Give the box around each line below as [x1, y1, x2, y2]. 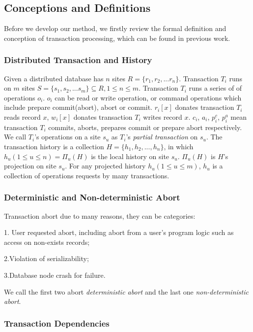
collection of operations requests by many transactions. [4, 170, 169, 180]
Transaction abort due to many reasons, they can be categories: [4, 210, 196, 221]
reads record [4, 111, 41, 122]
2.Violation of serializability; [4, 253, 89, 264]
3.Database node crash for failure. [4, 269, 106, 280]
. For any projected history [65, 161, 146, 171]
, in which [164, 141, 194, 151]
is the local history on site [91, 151, 169, 161]
